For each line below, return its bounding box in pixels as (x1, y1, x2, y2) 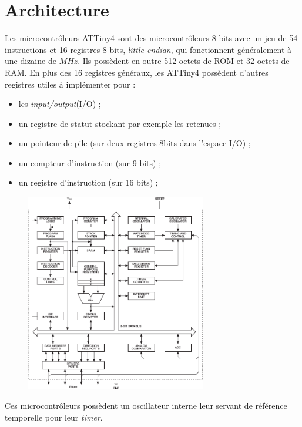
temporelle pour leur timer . (5, 411, 103, 423)
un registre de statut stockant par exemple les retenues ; (18, 117, 222, 129)
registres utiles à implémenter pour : (5, 78, 136, 90)
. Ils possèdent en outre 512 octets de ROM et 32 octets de (78, 55, 290, 67)
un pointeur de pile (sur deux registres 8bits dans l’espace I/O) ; (18, 137, 251, 149)
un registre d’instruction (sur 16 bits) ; (18, 176, 158, 189)
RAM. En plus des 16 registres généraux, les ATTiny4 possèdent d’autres (5, 66, 269, 78)
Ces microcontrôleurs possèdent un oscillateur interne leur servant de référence (5, 399, 287, 412)
